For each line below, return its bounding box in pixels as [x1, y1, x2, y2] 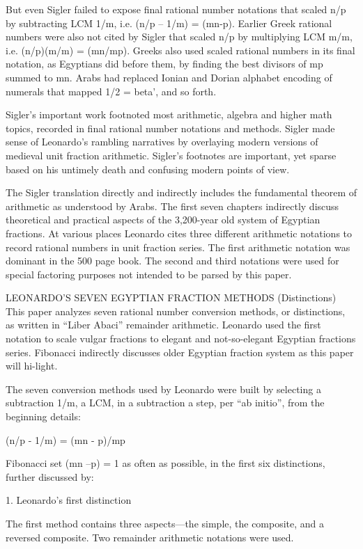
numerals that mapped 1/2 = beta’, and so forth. [6, 83, 217, 98]
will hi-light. [6, 358, 58, 373]
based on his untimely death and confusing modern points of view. [6, 161, 290, 176]
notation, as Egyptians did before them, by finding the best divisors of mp [6, 56, 323, 71]
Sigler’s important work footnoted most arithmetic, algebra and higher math [6, 107, 332, 122]
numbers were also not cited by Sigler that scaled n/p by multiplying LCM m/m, [6, 29, 353, 44]
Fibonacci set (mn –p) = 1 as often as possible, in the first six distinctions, [6, 456, 325, 470]
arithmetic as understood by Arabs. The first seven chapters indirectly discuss [6, 198, 339, 213]
